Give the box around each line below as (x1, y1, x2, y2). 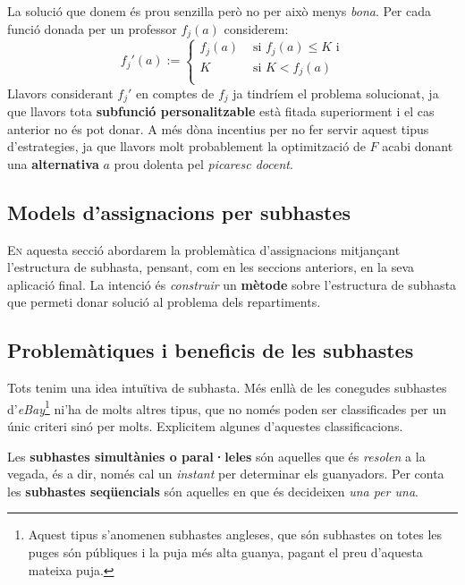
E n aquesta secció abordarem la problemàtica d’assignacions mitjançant (7, 240, 401, 259)
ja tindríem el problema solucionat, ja (232, 83, 439, 102)
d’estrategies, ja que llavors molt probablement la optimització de (7, 137, 366, 156)
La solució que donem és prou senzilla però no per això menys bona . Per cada (7, 2, 432, 20)
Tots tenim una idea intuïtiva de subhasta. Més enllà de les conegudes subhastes (7, 378, 447, 397)
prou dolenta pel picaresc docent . (114, 154, 293, 173)
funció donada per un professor (7, 19, 177, 38)
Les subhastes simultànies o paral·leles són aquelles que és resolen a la (7, 446, 426, 465)
